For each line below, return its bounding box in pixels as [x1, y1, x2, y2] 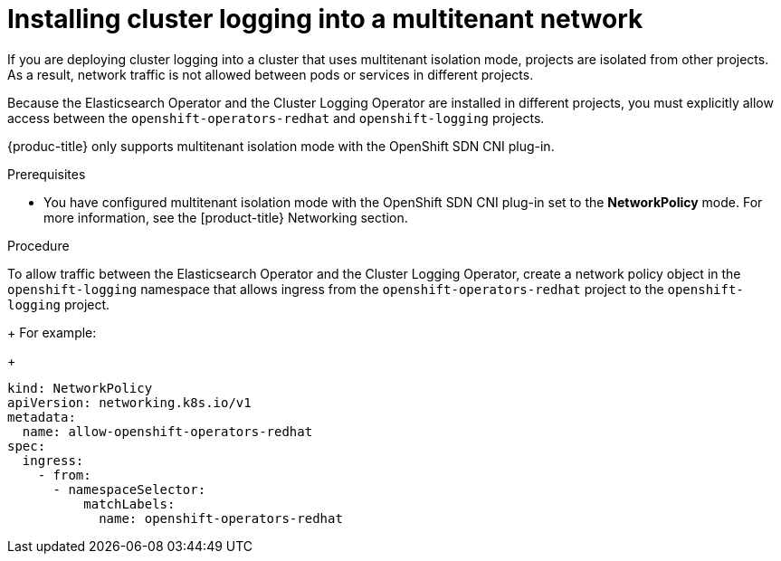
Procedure [7, 237, 70, 253]
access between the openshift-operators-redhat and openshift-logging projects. [7, 109, 545, 126]
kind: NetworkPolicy [7, 380, 153, 395]
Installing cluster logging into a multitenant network [7, 4, 643, 34]
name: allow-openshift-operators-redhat [22, 423, 313, 439]
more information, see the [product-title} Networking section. [43, 209, 408, 225]
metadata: [7, 409, 76, 424]
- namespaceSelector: [52, 481, 206, 497]
